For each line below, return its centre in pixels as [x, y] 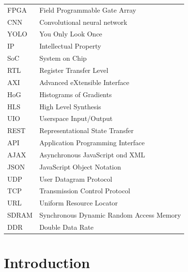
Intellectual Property [70, 46]
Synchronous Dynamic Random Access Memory [110, 215]
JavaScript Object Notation [80, 166]
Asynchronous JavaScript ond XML [92, 154]
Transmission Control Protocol [85, 191]
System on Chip [63, 58]
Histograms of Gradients [76, 94]
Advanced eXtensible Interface [84, 82]
